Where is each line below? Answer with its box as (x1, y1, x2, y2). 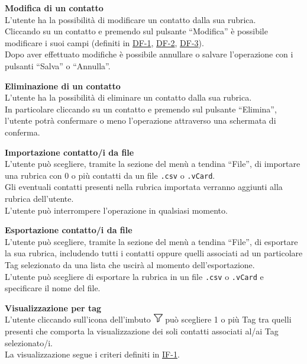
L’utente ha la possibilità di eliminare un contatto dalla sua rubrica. (5, 91, 252, 104)
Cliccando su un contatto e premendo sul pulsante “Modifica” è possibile (5, 25, 268, 37)
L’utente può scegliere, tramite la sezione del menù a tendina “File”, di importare (5, 157, 300, 170)
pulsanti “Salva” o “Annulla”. (5, 59, 111, 72)
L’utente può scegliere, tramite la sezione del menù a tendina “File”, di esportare (5, 235, 298, 247)
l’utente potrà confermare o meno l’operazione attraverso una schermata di (5, 114, 276, 127)
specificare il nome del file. (5, 282, 101, 294)
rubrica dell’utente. (5, 192, 74, 204)
